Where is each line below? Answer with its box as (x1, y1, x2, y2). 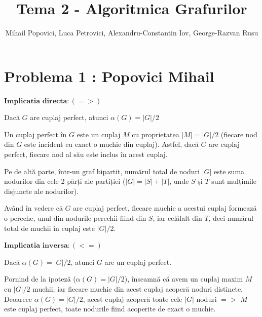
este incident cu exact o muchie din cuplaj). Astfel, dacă (24, 139, 199, 149)
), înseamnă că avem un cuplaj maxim (124, 273, 243, 284)
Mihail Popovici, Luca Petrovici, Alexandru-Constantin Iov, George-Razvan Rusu (5, 27, 258, 38)
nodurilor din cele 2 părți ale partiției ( (4, 176, 126, 186)
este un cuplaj (77, 129, 121, 139)
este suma (214, 166, 245, 176)
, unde (169, 176, 189, 186)
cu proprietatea (132, 129, 179, 139)
